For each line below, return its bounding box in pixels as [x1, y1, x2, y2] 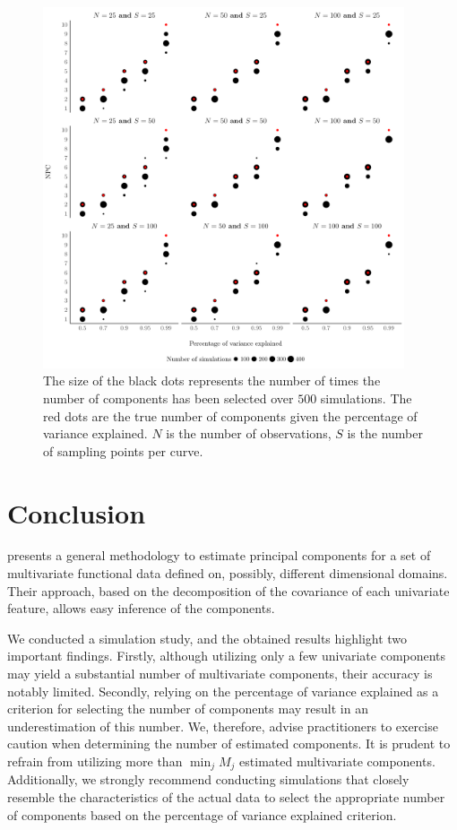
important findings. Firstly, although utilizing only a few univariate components [7, 646, 446, 665]
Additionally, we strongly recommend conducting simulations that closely [7, 770, 410, 789]
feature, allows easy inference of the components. [7, 599, 275, 618]
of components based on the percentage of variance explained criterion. [7, 805, 397, 824]
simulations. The [320, 388, 412, 407]
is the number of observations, [166, 424, 332, 443]
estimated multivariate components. [239, 752, 435, 771]
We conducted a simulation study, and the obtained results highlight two [7, 628, 408, 647]
